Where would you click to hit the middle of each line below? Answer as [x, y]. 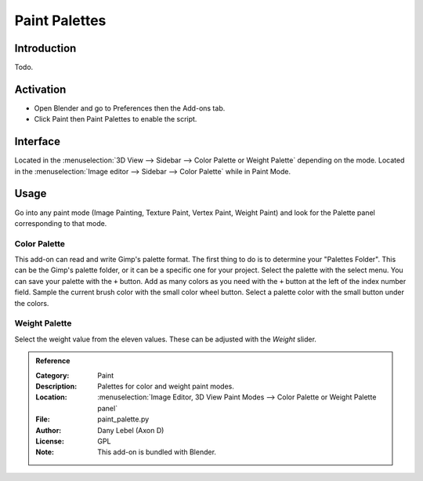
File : [43, 419]
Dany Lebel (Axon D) [131, 430]
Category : [52, 375]
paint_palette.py [123, 419]
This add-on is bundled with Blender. [157, 452]
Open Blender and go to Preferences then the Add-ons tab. [130, 108]
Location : [51, 397]
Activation [40, 89]
